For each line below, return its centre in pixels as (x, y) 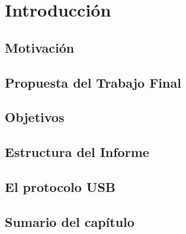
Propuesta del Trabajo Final (93, 82)
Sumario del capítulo (70, 221)
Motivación (40, 47)
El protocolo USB (60, 186)
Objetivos (35, 117)
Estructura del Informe (77, 152)
